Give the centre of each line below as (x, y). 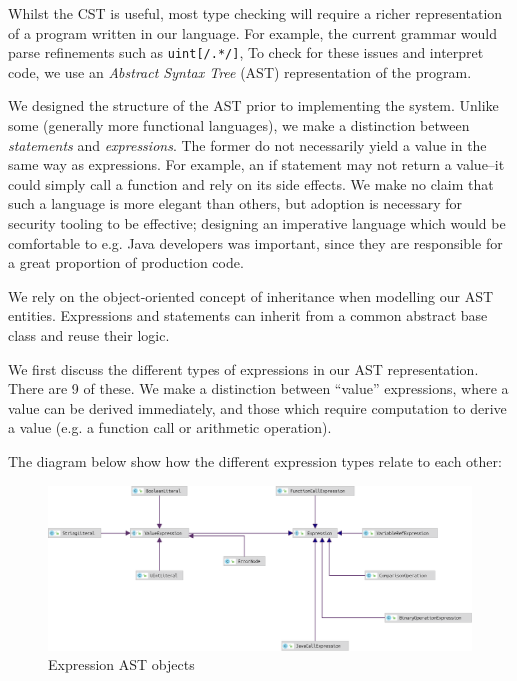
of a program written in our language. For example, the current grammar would (253, 32)
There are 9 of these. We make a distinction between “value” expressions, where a (258, 388)
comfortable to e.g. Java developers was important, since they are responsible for (255, 242)
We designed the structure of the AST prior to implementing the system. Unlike (253, 105)
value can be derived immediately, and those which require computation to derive (257, 407)
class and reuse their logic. (89, 334)
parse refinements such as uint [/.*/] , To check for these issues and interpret (246, 52)
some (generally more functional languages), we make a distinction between (239, 125)
